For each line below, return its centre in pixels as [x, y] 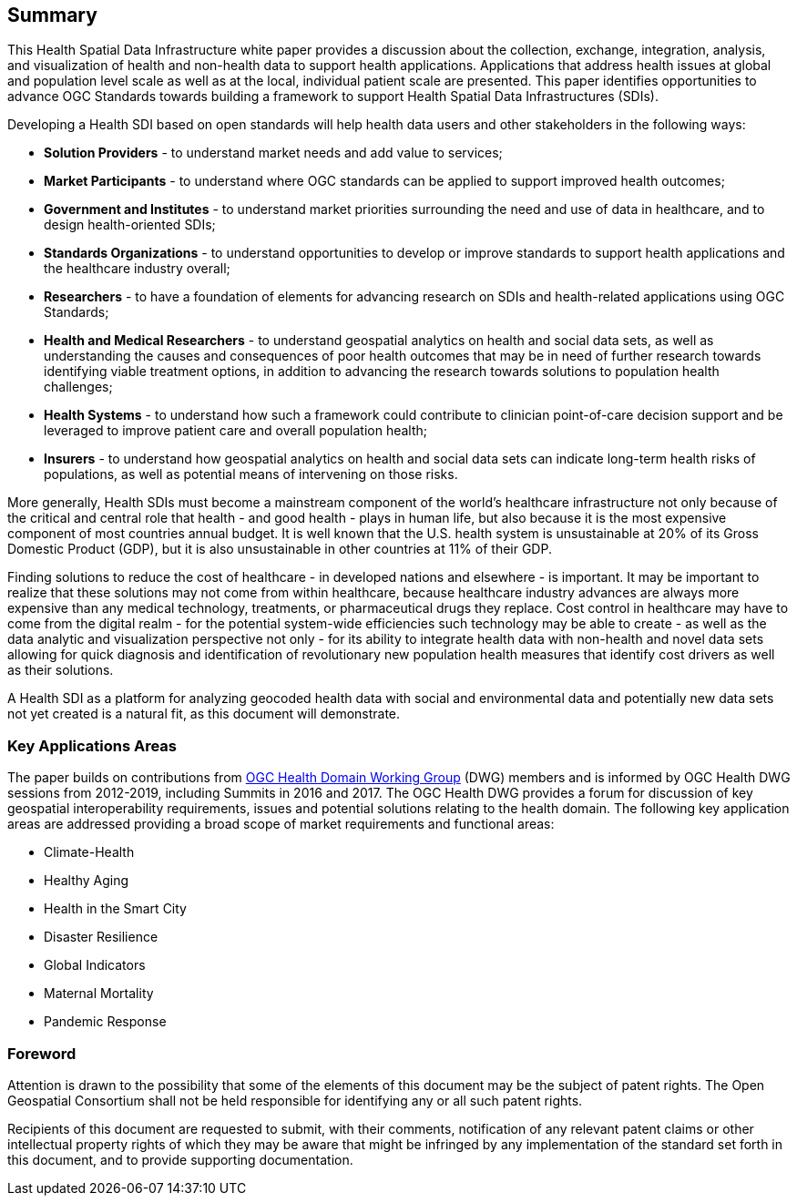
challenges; [78, 387]
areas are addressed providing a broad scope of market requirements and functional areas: [281, 824]
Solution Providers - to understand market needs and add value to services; [273, 153]
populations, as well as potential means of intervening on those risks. [251, 474]
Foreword [42, 1053]
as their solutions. [61, 670]
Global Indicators [95, 965]
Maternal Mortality [99, 994]
